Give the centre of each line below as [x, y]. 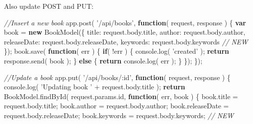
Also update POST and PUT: [49, 6]
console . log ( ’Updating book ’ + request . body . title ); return [95, 87]
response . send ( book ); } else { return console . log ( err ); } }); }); [103, 60]
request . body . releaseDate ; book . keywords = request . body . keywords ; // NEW [119, 115]
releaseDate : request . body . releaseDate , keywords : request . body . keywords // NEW [126, 41]
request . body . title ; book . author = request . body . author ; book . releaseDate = [116, 106]
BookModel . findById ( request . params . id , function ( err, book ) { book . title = [121, 96]
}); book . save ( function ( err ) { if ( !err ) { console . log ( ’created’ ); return [117, 51]
